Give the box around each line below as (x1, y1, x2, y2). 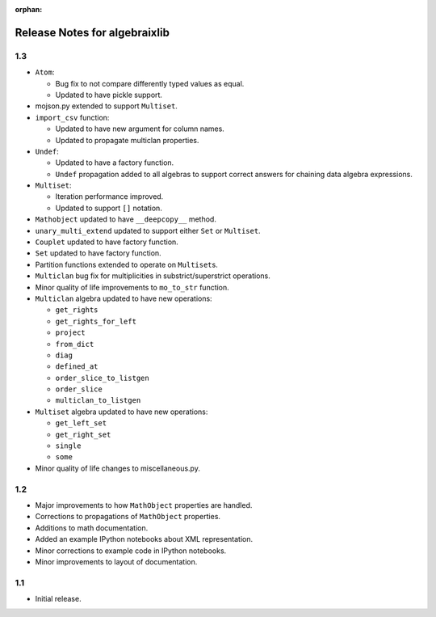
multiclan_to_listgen (55, 396, 141, 405)
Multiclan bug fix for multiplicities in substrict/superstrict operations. (35, 271, 270, 281)
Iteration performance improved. (55, 192, 164, 201)
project (55, 328, 86, 337)
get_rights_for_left (55, 316, 137, 326)
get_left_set (55, 419, 107, 428)
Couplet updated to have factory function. (35, 237, 179, 247)
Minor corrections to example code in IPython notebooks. (35, 546, 227, 556)
